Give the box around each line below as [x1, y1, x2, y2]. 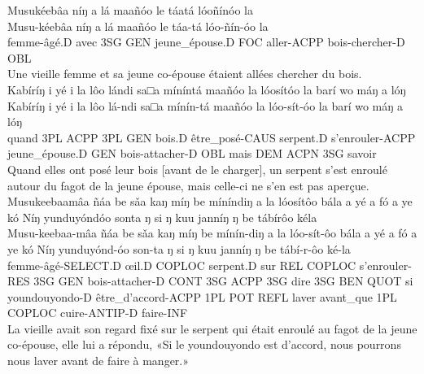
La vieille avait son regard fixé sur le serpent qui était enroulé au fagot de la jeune [7, 320, 417, 337]
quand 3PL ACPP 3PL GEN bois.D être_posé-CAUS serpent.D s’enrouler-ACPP [7, 128, 416, 146]
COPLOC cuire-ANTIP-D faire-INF [7, 304, 188, 321]
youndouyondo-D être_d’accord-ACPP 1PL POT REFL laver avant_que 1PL [7, 288, 397, 305]
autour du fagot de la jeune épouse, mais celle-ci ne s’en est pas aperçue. [7, 176, 369, 194]
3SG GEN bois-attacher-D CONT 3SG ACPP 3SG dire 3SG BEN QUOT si [33, 272, 413, 289]
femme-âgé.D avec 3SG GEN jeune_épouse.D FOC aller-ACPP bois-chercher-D [7, 33, 405, 50]
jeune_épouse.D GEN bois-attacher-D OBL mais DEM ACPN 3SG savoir [7, 145, 377, 162]
